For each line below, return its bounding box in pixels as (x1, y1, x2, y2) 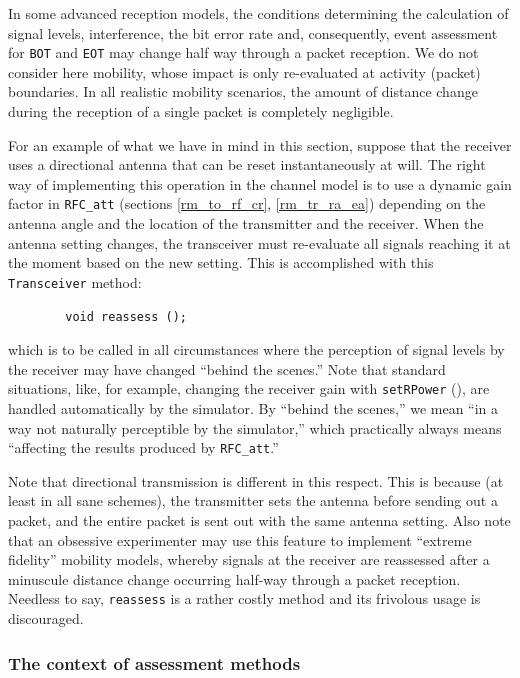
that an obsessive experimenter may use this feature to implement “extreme (8, 529, 472, 550)
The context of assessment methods (8, 650, 301, 675)
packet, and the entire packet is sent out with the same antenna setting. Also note (8, 509, 511, 530)
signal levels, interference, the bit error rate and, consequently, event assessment (8, 22, 498, 43)
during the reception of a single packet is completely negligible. (8, 101, 394, 122)
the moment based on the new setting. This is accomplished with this (8, 252, 434, 273)
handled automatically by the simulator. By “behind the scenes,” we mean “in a (8, 397, 499, 418)
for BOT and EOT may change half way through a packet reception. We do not (8, 42, 479, 63)
